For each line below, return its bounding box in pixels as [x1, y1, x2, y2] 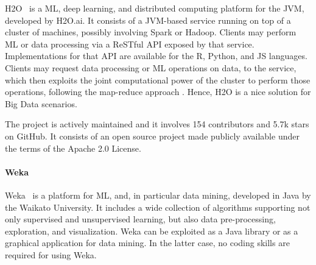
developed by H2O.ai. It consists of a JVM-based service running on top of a [5, 13, 291, 26]
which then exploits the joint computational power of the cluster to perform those [5, 73, 311, 86]
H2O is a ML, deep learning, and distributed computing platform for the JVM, [5, 2, 304, 14]
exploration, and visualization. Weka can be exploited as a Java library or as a [5, 224, 298, 237]
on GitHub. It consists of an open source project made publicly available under [5, 129, 300, 142]
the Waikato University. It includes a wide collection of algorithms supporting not [5, 200, 311, 213]
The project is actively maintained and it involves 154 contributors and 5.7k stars [5, 118, 309, 130]
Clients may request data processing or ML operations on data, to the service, [5, 61, 297, 74]
